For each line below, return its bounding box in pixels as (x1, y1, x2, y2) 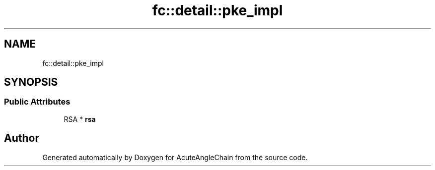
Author (4, 132, 39, 145)
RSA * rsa (64, 114, 96, 123)
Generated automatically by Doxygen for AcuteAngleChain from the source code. (42, 153, 308, 162)
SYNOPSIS (4, 76, 58, 89)
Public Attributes (4, 97, 71, 107)
